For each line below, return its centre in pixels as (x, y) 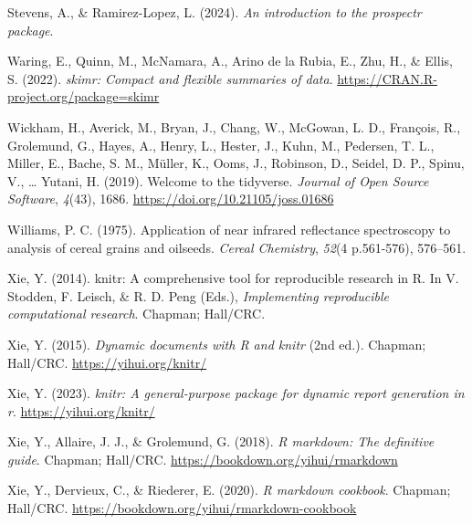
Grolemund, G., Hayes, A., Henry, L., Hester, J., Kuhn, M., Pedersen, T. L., (221, 145)
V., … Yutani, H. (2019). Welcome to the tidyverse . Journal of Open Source (218, 180)
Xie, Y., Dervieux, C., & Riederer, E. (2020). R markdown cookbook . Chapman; (229, 490)
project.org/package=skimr (84, 96)
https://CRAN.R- (387, 78)
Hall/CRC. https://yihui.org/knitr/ (107, 362)
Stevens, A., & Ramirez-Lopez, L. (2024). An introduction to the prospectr (215, 12)
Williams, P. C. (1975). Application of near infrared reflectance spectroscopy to (229, 229)
